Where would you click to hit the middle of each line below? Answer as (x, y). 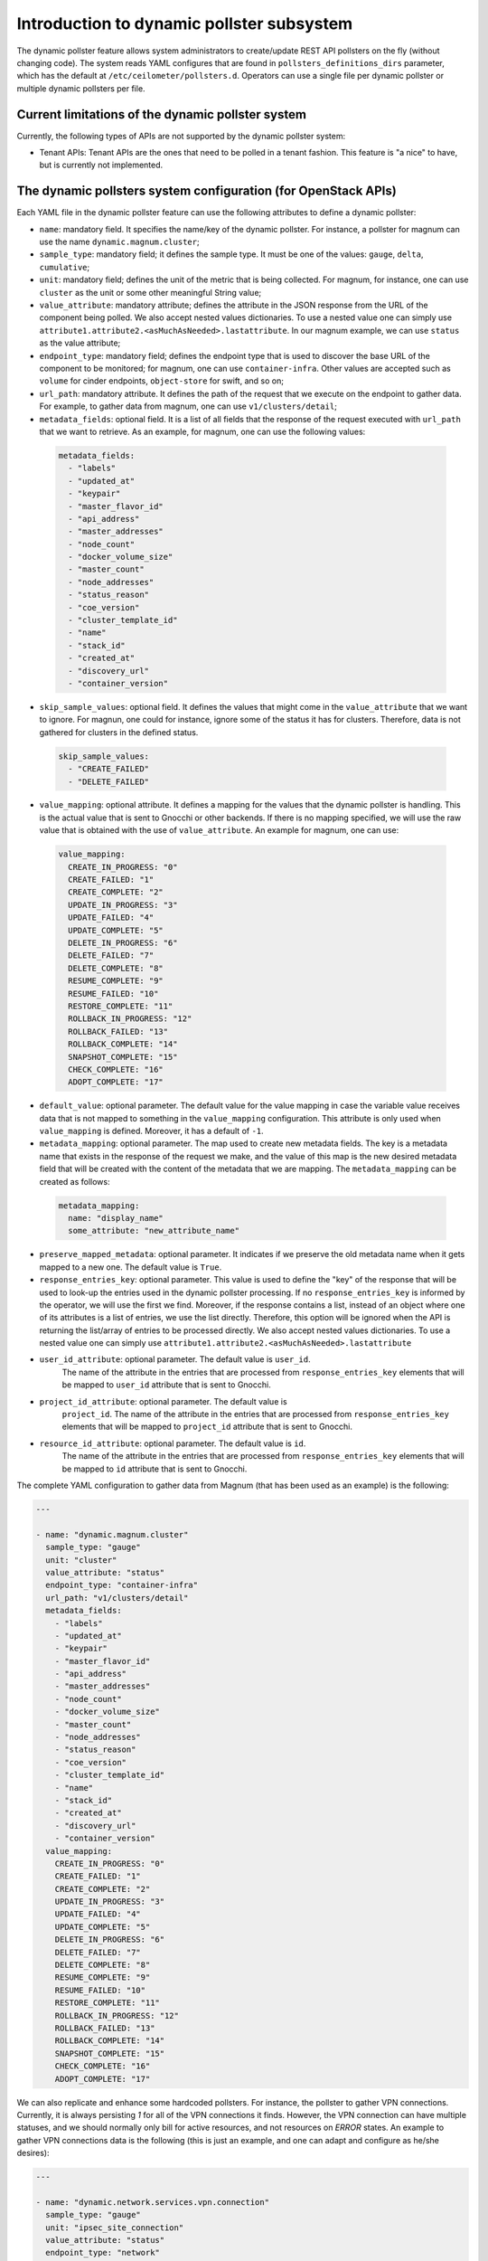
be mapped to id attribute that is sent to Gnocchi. (155, 1469)
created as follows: (75, 1181)
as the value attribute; (80, 343)
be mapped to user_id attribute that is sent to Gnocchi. (166, 1385)
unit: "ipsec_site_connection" (115, 2228)
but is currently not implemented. (101, 165)
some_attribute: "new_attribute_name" (154, 1231)
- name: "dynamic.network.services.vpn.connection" (153, 2202)
